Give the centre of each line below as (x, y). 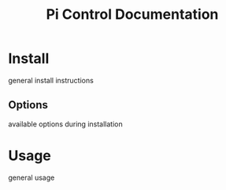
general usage (31, 177)
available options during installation (66, 124)
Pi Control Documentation (132, 15)
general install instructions (51, 80)
